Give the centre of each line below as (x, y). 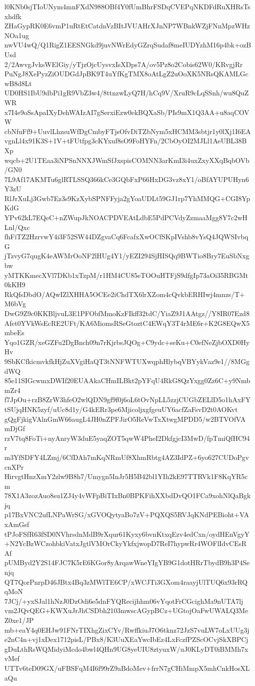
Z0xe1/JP (19, 620)
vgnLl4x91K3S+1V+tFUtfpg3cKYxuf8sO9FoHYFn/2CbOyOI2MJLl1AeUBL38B (126, 141)
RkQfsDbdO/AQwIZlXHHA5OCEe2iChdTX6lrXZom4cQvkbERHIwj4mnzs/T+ (125, 294)
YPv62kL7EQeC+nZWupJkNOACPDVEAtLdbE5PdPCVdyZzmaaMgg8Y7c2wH (126, 217)
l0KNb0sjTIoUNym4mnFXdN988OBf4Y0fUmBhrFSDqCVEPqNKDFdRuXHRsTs (127, 6)
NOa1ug (17, 35)
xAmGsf (17, 524)
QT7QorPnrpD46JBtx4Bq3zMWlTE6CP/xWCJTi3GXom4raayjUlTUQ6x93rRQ (126, 582)
